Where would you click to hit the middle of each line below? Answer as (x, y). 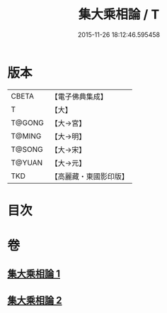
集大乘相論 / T (119, 15)
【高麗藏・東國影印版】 (90, 176)
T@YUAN (27, 163)
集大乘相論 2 (35, 300)
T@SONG (27, 149)
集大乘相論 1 (34, 274)
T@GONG (27, 123)
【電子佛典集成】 (79, 97)
